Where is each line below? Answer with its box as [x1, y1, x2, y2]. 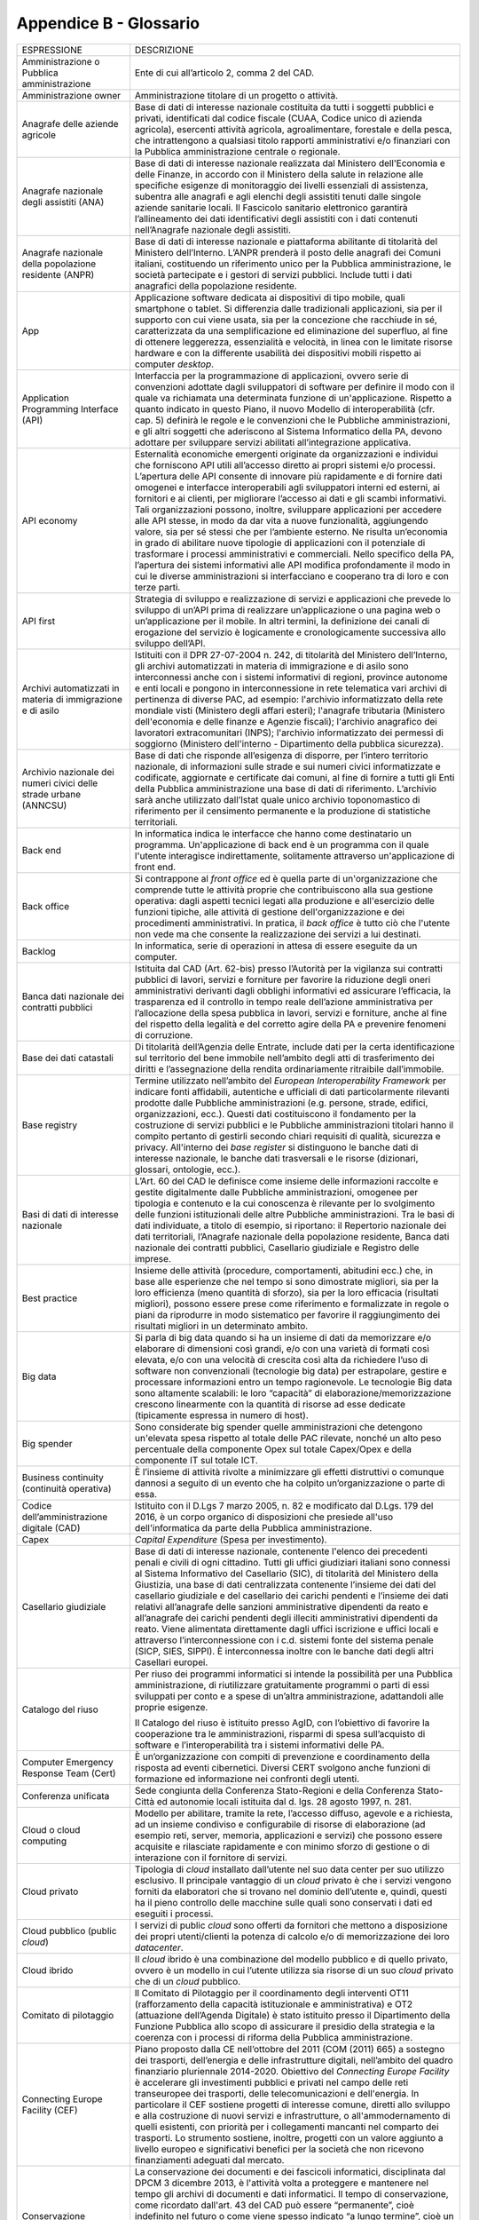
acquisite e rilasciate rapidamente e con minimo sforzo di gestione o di [134, 1840, 430, 1852]
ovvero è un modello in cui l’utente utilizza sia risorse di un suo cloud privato [134, 1963, 454, 1976]
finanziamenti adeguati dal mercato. [134, 2153, 285, 2166]
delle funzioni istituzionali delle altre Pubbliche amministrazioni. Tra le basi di [134, 1208, 455, 1220]
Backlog [21, 945, 57, 957]
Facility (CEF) [21, 2104, 78, 2116]
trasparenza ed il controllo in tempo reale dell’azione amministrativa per [134, 995, 434, 1008]
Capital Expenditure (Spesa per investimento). [134, 1533, 327, 1545]
